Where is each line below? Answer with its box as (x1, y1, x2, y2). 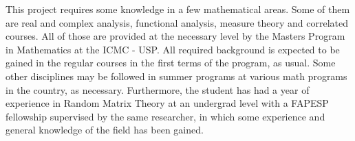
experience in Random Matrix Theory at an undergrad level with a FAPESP (6, 96, 329, 110)
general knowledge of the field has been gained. (6, 123, 204, 137)
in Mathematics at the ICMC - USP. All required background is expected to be (6, 42, 340, 56)
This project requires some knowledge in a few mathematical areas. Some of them (6, 2, 350, 16)
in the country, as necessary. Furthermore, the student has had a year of (6, 82, 310, 97)
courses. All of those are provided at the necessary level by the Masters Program (6, 29, 345, 43)
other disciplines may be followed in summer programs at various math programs (6, 68, 347, 83)
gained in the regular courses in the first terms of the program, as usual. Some (6, 55, 336, 70)
